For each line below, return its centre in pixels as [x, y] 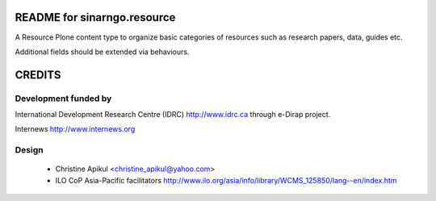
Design [29, 150]
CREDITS [38, 75]
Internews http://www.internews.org [75, 129]
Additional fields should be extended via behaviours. [102, 52]
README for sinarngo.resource [95, 17]
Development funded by [63, 98]
